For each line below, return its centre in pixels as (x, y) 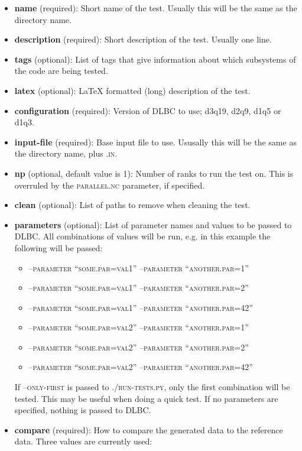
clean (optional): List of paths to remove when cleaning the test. (132, 205)
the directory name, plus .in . (66, 153)
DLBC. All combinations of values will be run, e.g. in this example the (142, 236)
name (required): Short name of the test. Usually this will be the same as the (156, 8)
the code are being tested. (61, 71)
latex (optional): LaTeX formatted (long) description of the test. (132, 90)
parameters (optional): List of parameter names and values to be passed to (153, 224)
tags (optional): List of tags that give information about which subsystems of (155, 59)
